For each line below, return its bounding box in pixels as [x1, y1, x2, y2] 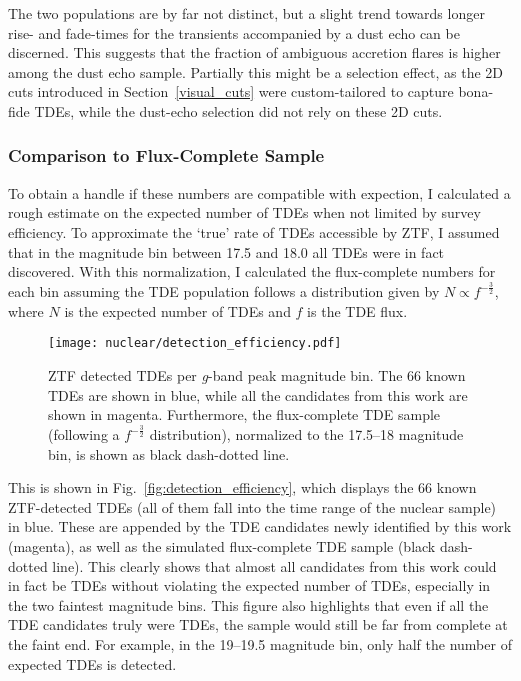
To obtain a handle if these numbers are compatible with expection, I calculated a [8, 182, 511, 203]
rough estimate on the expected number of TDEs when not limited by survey [8, 202, 481, 223]
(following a [48, 424, 120, 445]
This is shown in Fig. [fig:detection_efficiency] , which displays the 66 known [8, 477, 477, 498]
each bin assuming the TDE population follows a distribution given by [8, 281, 440, 302]
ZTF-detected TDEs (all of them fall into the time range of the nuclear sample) [8, 496, 497, 517]
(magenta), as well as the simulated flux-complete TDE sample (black [8, 536, 436, 557]
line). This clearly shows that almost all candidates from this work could [52, 555, 497, 576]
